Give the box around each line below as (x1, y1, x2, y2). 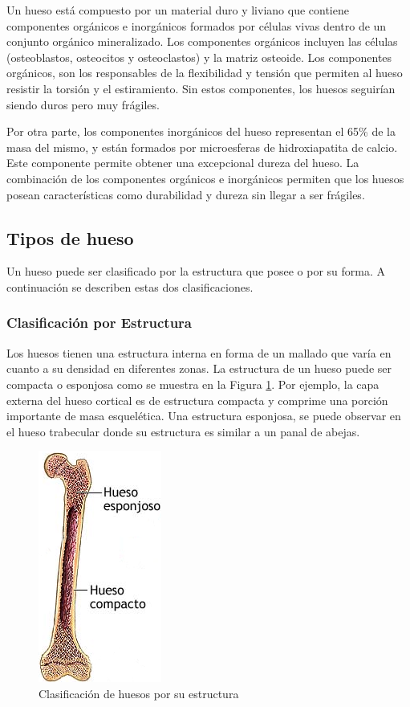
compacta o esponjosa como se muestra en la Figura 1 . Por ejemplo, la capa (6, 375, 380, 392)
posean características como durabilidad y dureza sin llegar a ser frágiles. (6, 186, 365, 202)
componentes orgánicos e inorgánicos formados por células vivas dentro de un (6, 17, 387, 34)
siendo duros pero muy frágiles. (6, 96, 160, 112)
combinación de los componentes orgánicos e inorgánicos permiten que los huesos (6, 170, 404, 186)
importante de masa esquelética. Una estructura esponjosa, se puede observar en (6, 407, 401, 424)
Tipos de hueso (6, 225, 134, 250)
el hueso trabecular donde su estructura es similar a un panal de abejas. (6, 423, 360, 439)
